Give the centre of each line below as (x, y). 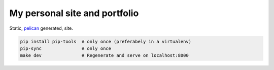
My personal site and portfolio (74, 13)
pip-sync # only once (66, 48)
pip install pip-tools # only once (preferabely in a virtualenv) (106, 41)
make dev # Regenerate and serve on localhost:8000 (104, 56)
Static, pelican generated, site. (41, 28)
